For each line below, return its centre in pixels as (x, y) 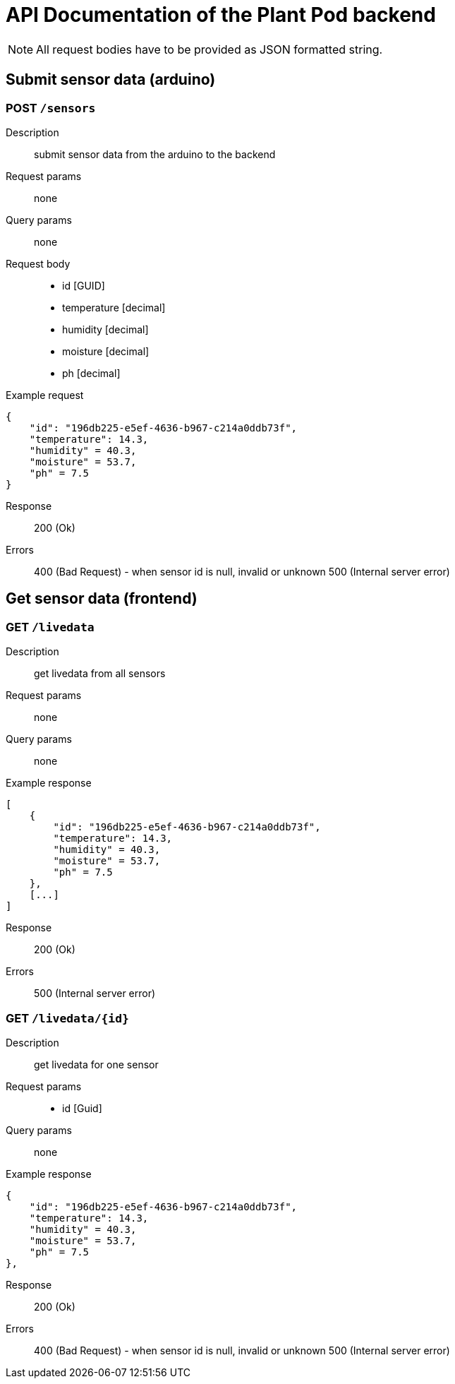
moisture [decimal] (106, 351)
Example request (45, 395)
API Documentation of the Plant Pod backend (221, 15)
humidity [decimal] (105, 329)
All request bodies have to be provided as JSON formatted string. (210, 49)
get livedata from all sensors (100, 674)
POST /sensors (51, 108)
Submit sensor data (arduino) (111, 80)
